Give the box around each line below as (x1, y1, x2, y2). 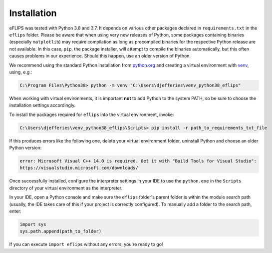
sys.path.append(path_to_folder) (19, 228, 102, 234)
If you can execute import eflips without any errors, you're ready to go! (9, 241, 163, 247)
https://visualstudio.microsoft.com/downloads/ (19, 165, 138, 171)
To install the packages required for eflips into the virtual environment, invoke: (9, 111, 174, 117)
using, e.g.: (9, 69, 32, 75)
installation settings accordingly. (9, 102, 76, 108)
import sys (19, 221, 46, 227)
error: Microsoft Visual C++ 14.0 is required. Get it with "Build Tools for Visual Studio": (19, 158, 257, 163)
